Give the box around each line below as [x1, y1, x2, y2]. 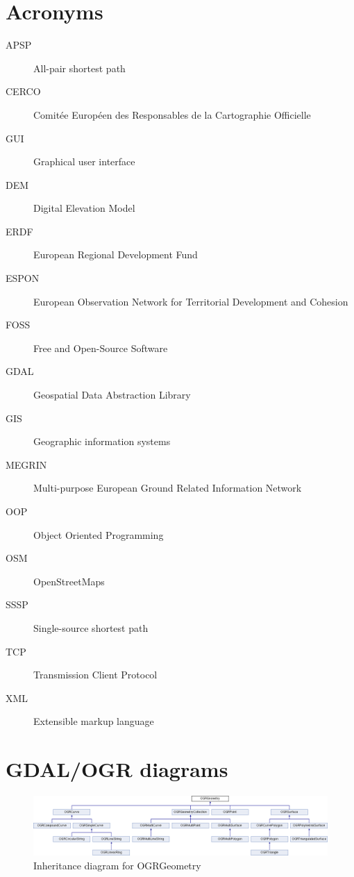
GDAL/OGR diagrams [6, 755, 228, 783]
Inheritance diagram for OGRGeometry [33, 858, 201, 872]
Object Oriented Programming [33, 527, 164, 542]
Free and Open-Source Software [33, 340, 168, 355]
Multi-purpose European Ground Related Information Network [33, 481, 302, 495]
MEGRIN [6, 457, 47, 471]
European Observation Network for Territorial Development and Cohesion [33, 294, 348, 308]
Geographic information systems [33, 434, 171, 449]
